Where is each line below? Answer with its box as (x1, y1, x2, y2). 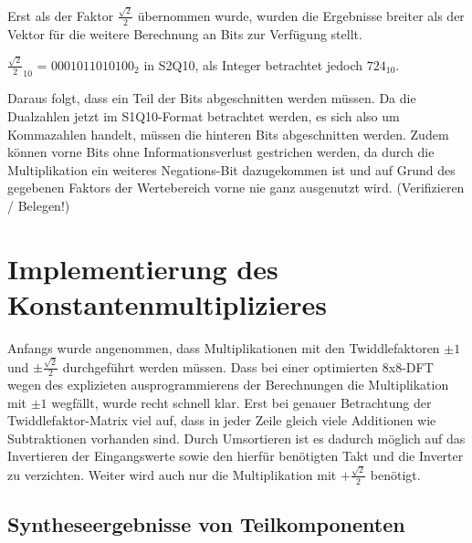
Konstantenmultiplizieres (7, 285, 328, 322)
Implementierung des (7, 249, 278, 287)
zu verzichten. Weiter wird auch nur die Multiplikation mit (7, 465, 337, 484)
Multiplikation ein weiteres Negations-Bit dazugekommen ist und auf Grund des (7, 160, 456, 179)
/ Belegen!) (7, 196, 70, 215)
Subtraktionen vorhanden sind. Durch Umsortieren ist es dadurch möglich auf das (7, 428, 466, 447)
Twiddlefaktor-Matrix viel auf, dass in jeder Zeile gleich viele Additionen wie (7, 411, 436, 430)
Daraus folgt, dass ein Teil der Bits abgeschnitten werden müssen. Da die (7, 89, 416, 108)
